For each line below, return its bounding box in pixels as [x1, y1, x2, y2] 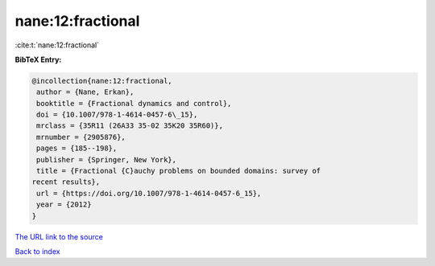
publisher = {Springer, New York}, [36, 155, 177, 164]
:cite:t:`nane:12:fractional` [14, 40, 100, 50]
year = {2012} [36, 200, 92, 209]
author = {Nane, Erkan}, [36, 88, 135, 96]
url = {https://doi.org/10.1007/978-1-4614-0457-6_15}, [36, 189, 262, 198]
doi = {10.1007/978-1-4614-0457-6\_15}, [36, 110, 198, 120]
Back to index [14, 246, 60, 256]
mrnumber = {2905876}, [36, 133, 126, 141]
